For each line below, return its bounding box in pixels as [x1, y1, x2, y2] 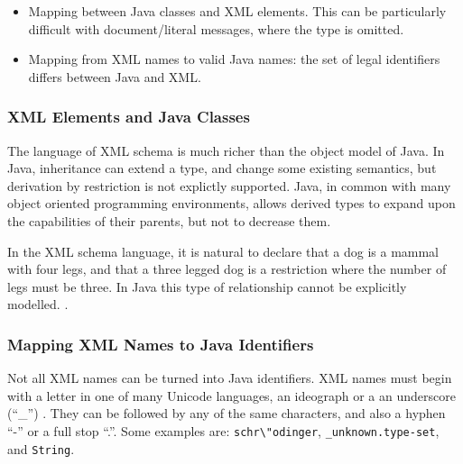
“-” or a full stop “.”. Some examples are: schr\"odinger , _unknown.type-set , [7, 421, 440, 440]
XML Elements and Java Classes [7, 105, 250, 128]
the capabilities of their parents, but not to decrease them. [7, 211, 331, 230]
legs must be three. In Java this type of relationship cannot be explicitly [7, 277, 407, 296]
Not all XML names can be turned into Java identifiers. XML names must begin [7, 368, 452, 387]
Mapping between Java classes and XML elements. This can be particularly [28, 2, 447, 20]
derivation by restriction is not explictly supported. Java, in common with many [7, 176, 451, 195]
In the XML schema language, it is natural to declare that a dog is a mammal [7, 241, 440, 260]
